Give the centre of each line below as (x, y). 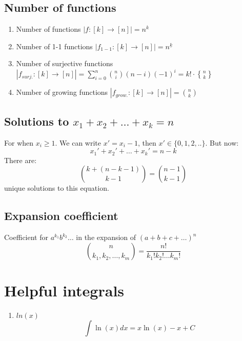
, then (147, 142)
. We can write (78, 142)
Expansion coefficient (61, 216)
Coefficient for (26, 237)
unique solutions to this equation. (57, 188)
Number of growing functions (62, 92)
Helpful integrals (64, 290)
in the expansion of (106, 237)
